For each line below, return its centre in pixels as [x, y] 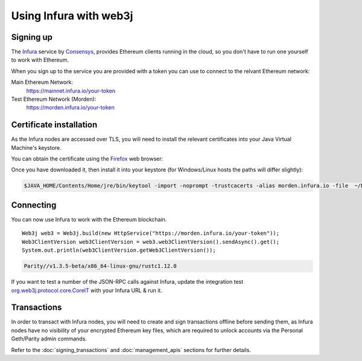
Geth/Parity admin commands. [49, 339]
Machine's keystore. [36, 147]
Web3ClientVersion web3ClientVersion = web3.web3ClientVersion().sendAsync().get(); [151, 242]
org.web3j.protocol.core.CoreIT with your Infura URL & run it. [87, 290]
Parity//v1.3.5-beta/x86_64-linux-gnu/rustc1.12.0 [100, 266]
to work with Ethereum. [40, 60]
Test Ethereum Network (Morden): [54, 99]
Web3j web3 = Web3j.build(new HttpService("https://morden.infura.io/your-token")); [151, 233]
